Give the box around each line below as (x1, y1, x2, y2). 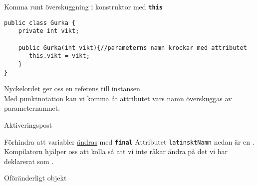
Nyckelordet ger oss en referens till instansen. (4, 83, 142, 94)
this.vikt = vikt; (29, 52, 90, 60)
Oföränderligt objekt (4, 173, 67, 183)
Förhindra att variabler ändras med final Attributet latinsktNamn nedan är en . (4, 136, 255, 147)
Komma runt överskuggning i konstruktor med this (4, 1, 163, 11)
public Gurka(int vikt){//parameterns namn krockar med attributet (18, 44, 247, 51)
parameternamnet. (4, 103, 60, 113)
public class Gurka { (4, 19, 76, 26)
